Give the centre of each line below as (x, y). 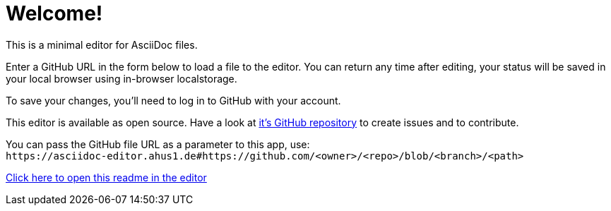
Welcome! (54, 13)
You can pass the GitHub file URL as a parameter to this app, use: (158, 144)
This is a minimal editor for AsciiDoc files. (102, 44)
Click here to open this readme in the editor (106, 177)
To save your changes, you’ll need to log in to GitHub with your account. (173, 100)
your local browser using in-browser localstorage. (121, 78)
